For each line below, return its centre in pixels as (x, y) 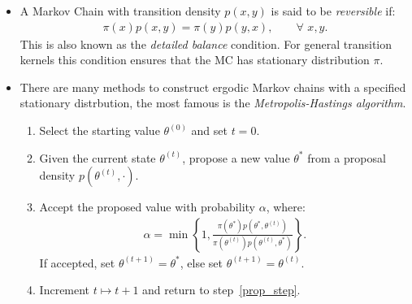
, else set (202, 262)
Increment (65, 290)
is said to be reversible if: (333, 11)
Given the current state (98, 157)
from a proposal (347, 157)
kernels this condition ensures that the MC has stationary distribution (195, 60)
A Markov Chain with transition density (120, 11)
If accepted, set (77, 262)
